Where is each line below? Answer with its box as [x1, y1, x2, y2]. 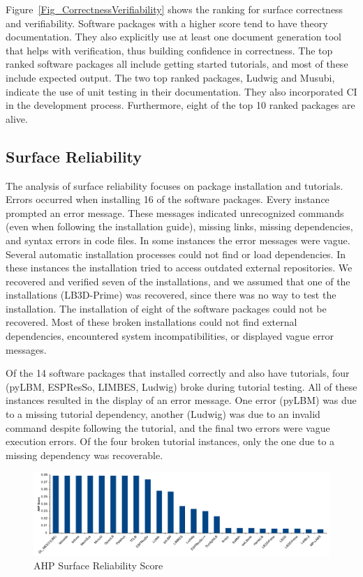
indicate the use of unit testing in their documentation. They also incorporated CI [6, 84, 357, 98]
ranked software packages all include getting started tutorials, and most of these [6, 57, 348, 71]
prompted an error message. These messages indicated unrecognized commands [6, 205, 344, 220]
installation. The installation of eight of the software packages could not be [6, 301, 327, 315]
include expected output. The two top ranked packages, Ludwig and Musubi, [6, 70, 335, 84]
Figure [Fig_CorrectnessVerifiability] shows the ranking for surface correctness [6, 2, 343, 16]
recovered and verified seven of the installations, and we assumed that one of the [6, 273, 350, 288]
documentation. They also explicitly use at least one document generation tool [6, 29, 341, 44]
